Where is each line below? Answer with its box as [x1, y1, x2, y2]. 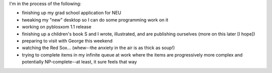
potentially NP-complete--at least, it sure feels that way [22, 59, 137, 65]
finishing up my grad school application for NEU [22, 10, 121, 16]
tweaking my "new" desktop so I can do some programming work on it [22, 16, 169, 22]
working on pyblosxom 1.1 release [22, 24, 92, 30]
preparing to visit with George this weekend [22, 37, 113, 43]
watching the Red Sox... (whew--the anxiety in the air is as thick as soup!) [22, 45, 175, 51]
